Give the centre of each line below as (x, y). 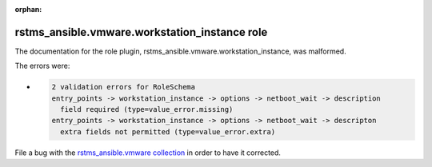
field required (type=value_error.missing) (147, 109)
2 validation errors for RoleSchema (124, 87)
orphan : (28, 9)
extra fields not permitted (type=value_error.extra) (168, 131)
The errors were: (42, 66)
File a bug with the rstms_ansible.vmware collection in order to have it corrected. (148, 153)
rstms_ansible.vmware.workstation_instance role (141, 32)
